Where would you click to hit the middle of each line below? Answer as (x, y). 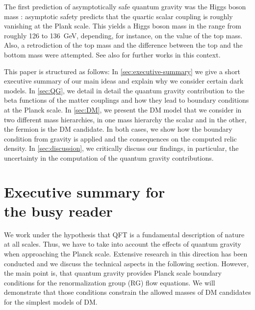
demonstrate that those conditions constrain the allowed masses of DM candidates (127, 292)
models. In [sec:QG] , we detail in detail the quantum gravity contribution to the (124, 90)
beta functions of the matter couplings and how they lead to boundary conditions (127, 100)
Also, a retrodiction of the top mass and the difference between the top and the (123, 45)
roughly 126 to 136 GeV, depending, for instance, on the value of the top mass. (123, 35)
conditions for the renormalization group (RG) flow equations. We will (110, 282)
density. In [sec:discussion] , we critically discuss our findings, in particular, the (121, 148)
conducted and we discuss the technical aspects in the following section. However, (126, 263)
